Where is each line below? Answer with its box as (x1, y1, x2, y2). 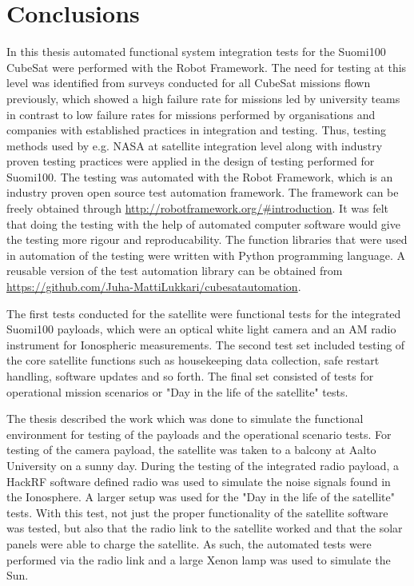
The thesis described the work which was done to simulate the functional (6, 410, 364, 427)
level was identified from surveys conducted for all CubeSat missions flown (6, 74, 371, 91)
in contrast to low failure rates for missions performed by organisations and (6, 106, 376, 122)
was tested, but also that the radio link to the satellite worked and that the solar (6, 520, 403, 536)
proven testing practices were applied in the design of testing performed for (6, 153, 375, 169)
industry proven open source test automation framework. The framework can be (6, 184, 399, 201)
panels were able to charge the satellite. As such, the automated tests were (6, 535, 372, 552)
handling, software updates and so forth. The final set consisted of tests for (6, 368, 374, 384)
